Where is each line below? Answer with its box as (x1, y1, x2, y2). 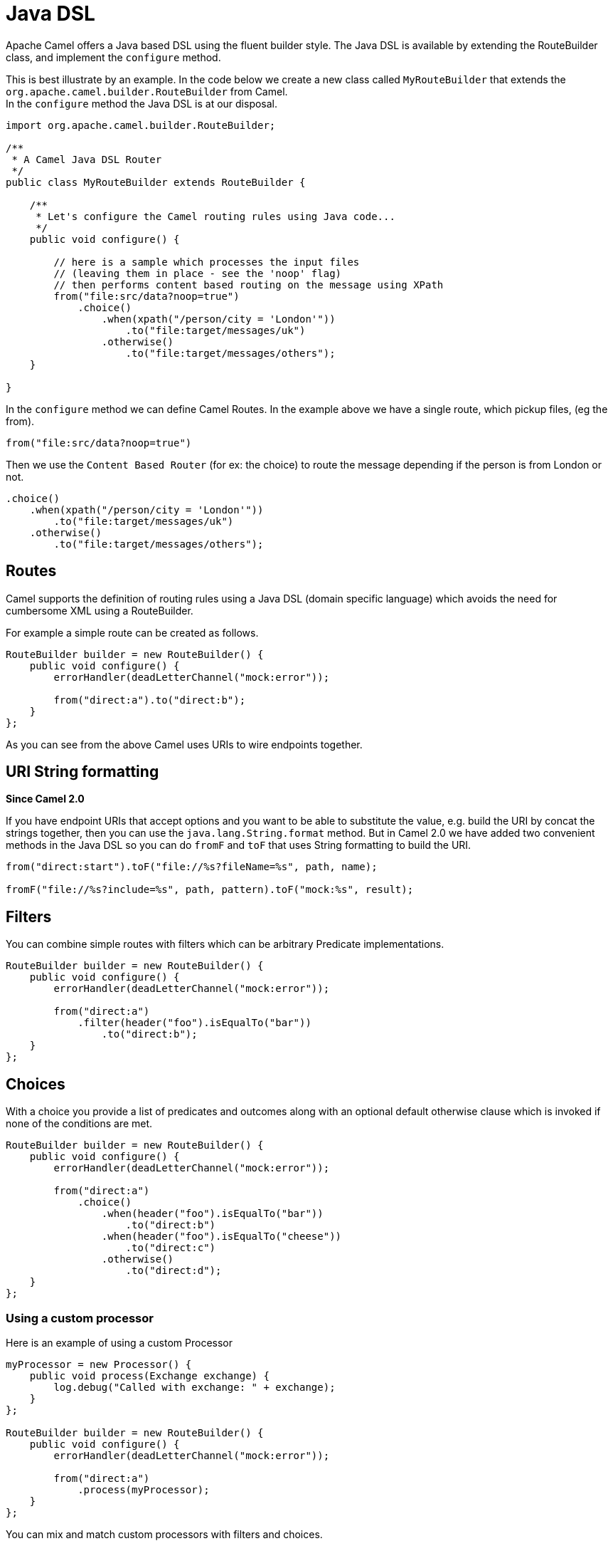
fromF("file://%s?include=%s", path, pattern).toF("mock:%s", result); (6, 884, 414, 896)
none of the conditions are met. (6, 1117, 153, 1130)
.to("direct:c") (125, 1242, 216, 1254)
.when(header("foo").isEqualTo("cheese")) (101, 1231, 342, 1243)
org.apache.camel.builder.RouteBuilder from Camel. (6, 85, 288, 98)
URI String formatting (6, 763, 159, 781)
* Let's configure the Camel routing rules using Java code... (36, 210, 395, 222)
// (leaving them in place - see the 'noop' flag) (53, 267, 342, 279)
